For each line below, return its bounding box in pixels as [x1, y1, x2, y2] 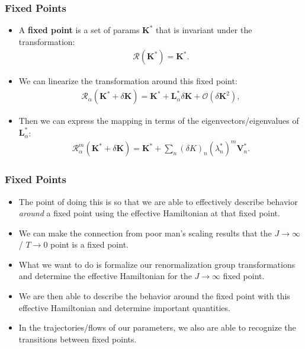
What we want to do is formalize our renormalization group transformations [18, 258, 296, 270]
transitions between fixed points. [18, 332, 137, 345]
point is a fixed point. [50, 238, 129, 251]
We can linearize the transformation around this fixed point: [18, 75, 237, 87]
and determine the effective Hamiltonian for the [18, 270, 192, 282]
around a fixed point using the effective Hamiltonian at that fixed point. [18, 207, 280, 219]
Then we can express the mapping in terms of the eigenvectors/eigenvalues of [18, 114, 299, 127]
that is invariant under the [156, 24, 252, 36]
